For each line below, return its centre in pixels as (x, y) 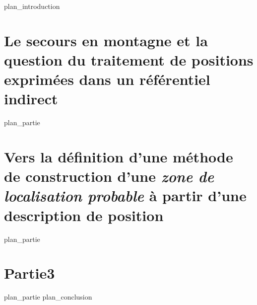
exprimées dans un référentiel (107, 79)
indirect (31, 99)
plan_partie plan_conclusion (48, 297)
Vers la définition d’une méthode (119, 157)
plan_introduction (32, 6)
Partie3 (30, 273)
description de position (84, 215)
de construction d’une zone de (109, 176)
